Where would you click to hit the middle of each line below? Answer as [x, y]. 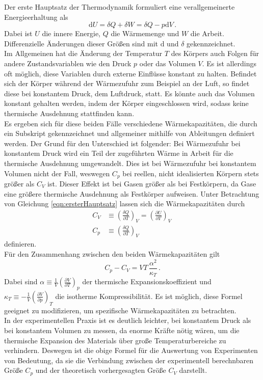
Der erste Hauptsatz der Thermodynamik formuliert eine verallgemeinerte [120, 7]
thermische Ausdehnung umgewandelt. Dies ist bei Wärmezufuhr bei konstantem [130, 163]
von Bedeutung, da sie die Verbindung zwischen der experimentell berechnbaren [129, 360]
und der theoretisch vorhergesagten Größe [101, 370]
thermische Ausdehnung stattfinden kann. [69, 113]
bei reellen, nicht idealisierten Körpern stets [191, 173]
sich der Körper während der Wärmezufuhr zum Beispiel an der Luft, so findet [127, 83]
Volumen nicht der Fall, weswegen [57, 173]
